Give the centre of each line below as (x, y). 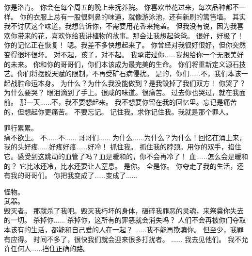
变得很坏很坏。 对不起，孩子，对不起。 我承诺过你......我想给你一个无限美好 (124, 54)
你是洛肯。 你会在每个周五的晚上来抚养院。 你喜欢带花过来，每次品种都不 (122, 7)
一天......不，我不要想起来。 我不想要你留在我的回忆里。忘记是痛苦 (132, 102)
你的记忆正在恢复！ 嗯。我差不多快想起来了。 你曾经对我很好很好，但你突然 (125, 45)
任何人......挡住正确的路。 (50, 248)
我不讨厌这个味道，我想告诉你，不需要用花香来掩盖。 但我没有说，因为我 (120, 26)
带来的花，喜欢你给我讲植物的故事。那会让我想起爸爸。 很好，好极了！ (130, 35)
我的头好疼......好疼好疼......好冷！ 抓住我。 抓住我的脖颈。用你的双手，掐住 (123, 147)
